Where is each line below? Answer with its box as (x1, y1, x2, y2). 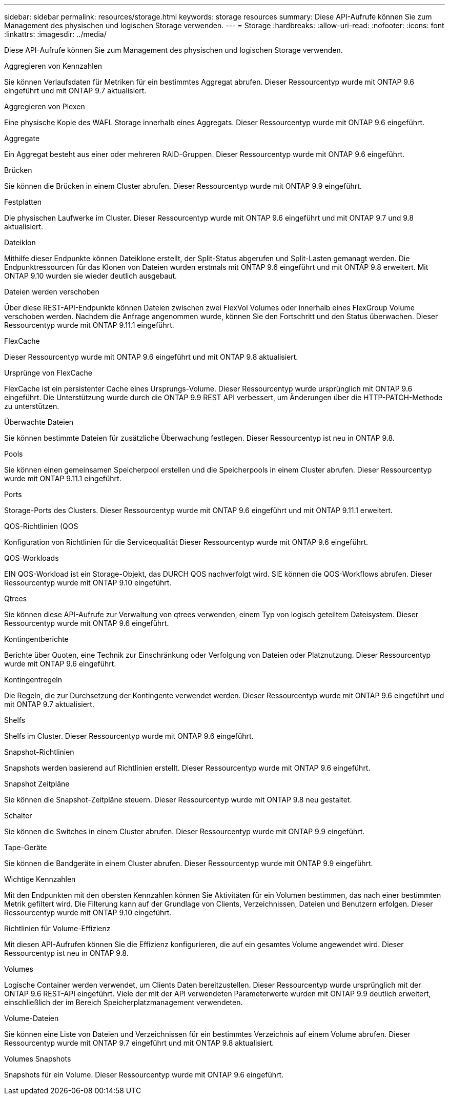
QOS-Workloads (4, 554, 59, 562)
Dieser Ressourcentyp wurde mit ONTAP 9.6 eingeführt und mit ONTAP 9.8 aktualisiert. (4, 352, 298, 361)
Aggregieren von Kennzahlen (4, 62, 103, 70)
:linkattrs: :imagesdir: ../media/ (4, 30, 107, 38)
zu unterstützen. (4, 402, 59, 410)
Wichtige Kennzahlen (4, 875, 76, 884)
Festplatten (4, 198, 42, 206)
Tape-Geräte (4, 843, 47, 852)
